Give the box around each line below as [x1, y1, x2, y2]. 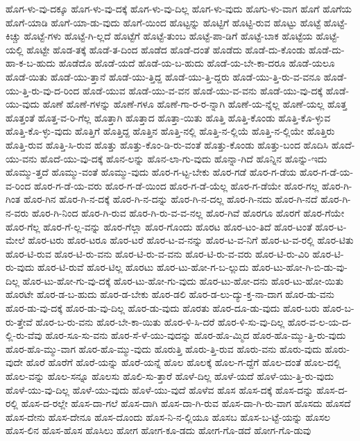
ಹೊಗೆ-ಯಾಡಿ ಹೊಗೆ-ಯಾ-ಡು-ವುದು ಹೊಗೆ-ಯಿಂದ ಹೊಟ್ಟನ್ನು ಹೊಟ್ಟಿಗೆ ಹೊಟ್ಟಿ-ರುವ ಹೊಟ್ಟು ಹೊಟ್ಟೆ [6, 15, 321, 29]
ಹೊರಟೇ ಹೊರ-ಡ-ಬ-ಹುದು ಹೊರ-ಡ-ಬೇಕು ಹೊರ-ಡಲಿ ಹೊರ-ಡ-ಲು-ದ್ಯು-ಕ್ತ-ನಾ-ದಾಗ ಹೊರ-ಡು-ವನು [6, 287, 334, 301]
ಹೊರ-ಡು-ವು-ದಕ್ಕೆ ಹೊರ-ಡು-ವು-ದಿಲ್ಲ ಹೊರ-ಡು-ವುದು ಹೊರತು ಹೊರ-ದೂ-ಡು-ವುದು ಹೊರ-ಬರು [6, 301, 320, 315]
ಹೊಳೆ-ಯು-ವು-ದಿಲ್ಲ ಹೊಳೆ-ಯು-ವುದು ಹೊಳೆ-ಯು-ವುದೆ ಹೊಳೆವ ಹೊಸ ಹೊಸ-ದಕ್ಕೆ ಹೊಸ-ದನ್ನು [6, 382, 314, 397]
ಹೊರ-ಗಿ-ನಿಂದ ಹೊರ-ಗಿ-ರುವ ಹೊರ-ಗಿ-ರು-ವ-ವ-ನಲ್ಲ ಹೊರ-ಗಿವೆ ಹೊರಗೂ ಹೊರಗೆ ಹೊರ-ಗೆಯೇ [31, 205, 345, 219]
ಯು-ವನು [6, 151, 37, 165]
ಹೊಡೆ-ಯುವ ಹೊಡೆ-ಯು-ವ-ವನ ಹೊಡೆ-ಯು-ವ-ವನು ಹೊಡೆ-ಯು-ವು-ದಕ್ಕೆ [82, 83, 323, 97]
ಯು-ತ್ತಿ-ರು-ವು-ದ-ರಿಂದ [6, 83, 80, 97]
